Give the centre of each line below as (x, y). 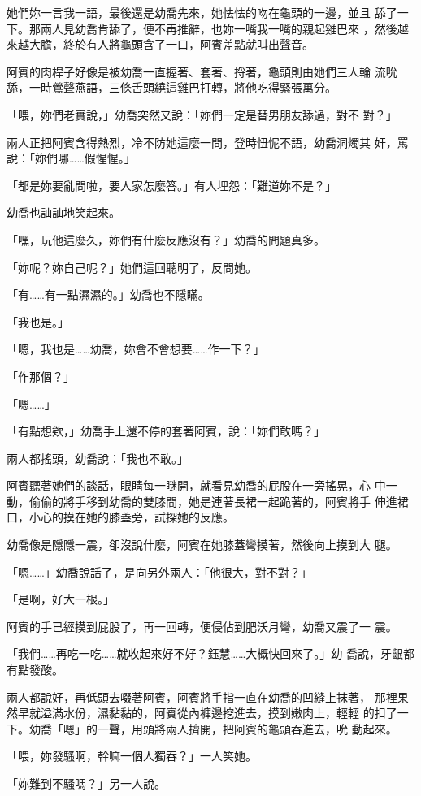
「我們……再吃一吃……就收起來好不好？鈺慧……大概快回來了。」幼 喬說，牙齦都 (210, 653)
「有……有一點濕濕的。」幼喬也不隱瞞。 (108, 294)
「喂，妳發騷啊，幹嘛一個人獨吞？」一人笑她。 (132, 756)
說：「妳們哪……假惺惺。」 (71, 158)
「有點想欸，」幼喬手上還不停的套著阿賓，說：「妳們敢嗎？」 (166, 431)
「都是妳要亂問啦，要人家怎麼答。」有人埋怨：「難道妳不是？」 (171, 185)
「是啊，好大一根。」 (61, 599)
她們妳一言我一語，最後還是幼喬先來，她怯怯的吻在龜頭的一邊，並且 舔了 (202, 12)
